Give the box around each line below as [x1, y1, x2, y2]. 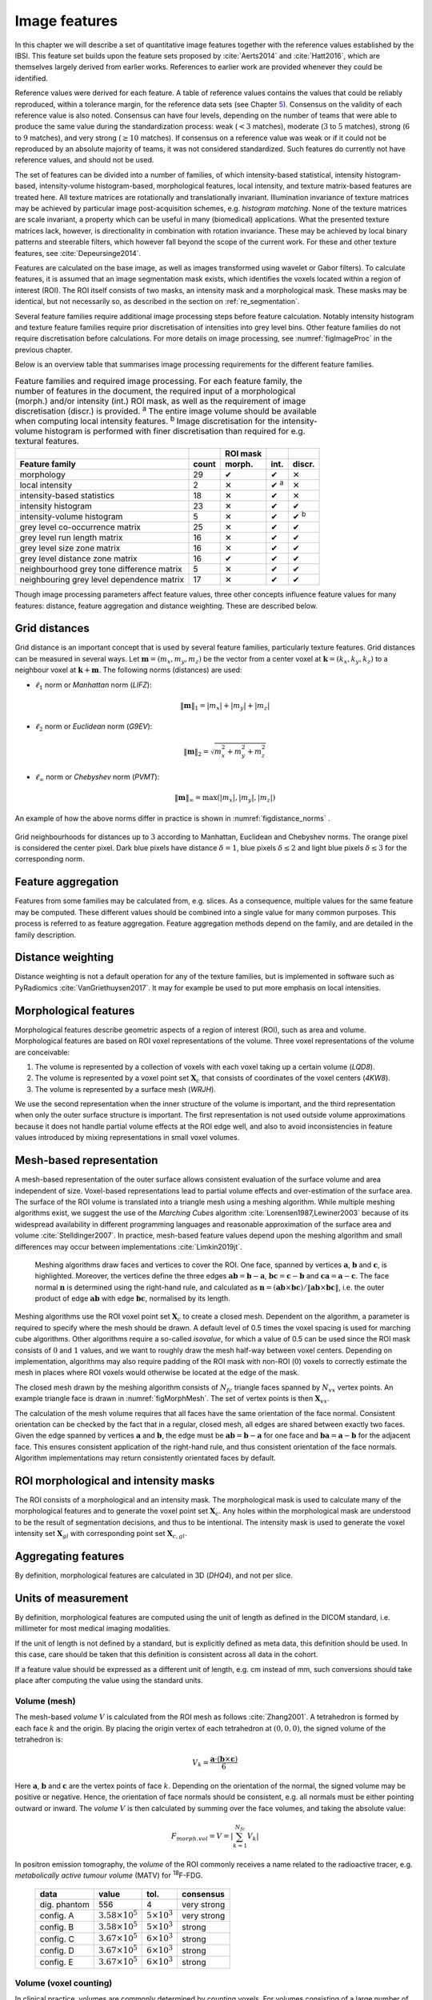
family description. [14, 930, 76, 939]
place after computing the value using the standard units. [14, 1675, 203, 1685]
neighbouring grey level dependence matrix [19, 574, 184, 586]
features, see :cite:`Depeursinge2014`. [14, 248, 142, 258]
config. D [39, 1945, 75, 1956]
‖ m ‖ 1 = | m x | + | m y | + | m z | [180, 701, 270, 712]
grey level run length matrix [19, 532, 123, 543]
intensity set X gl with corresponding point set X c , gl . [14, 1529, 187, 1540]
